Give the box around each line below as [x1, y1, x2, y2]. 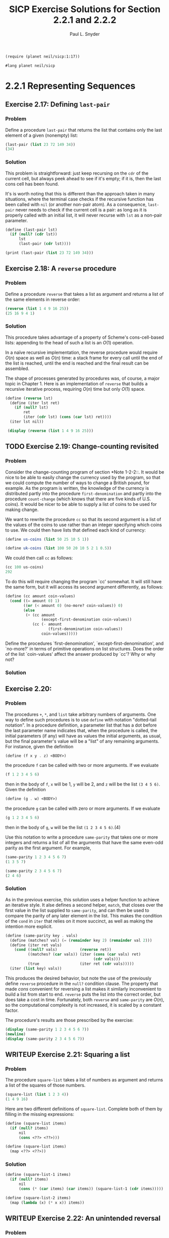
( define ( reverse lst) [5, 395, 53, 401]
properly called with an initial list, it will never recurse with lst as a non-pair [5, 212, 162, 218]
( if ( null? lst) [14, 405, 49, 410]
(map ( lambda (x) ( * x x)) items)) [10, 1200, 85, 1205]
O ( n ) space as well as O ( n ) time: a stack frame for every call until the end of [5, 354, 163, 360]
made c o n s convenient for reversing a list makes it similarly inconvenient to [5, 986, 161, 992]
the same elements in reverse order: [5, 296, 81, 302]
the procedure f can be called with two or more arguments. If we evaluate [5, 762, 159, 768]
